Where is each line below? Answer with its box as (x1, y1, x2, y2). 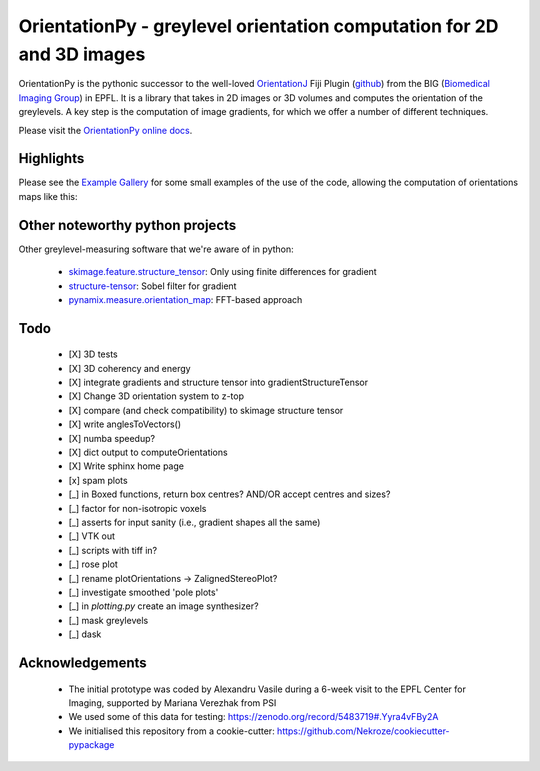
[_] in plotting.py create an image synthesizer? (68, 600, 259, 612)
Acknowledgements (18, 654, 147, 671)
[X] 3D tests (68, 348, 119, 360)
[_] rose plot (68, 558, 119, 570)
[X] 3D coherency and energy (68, 362, 191, 374)
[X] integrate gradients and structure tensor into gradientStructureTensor (68, 376, 369, 389)
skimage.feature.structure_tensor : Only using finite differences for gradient (68, 266, 377, 278)
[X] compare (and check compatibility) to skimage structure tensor (68, 404, 344, 416)
